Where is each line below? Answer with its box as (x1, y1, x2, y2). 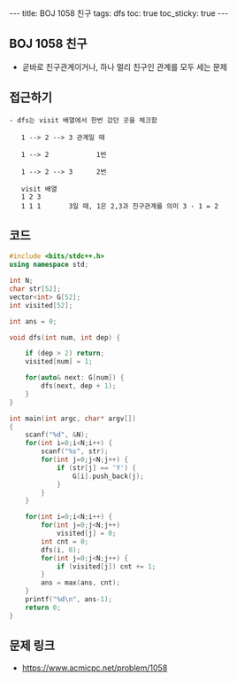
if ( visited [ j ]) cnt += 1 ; (56, 561, 157, 571)
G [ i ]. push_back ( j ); (72, 472, 144, 481)
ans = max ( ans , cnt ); (41, 578, 121, 587)
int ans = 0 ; (9, 317, 57, 325)
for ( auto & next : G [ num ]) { (25, 373, 125, 382)
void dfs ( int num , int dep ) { (9, 333, 121, 342)
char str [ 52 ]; (9, 285, 62, 294)
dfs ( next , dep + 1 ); (41, 381, 117, 391)
